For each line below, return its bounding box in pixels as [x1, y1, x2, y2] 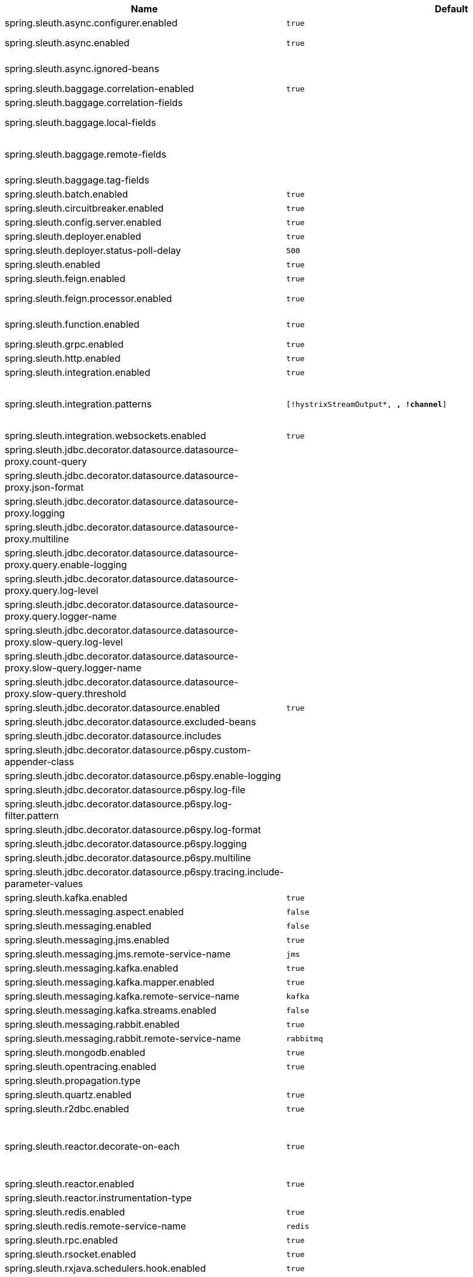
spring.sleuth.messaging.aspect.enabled [5, 906, 184, 918]
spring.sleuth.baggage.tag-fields [5, 174, 149, 186]
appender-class [5, 756, 74, 767]
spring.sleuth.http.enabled [5, 352, 121, 364]
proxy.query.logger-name [5, 610, 117, 622]
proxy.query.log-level [5, 585, 98, 596]
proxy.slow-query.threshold [5, 688, 127, 699]
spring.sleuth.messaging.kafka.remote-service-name [5, 990, 240, 1002]
